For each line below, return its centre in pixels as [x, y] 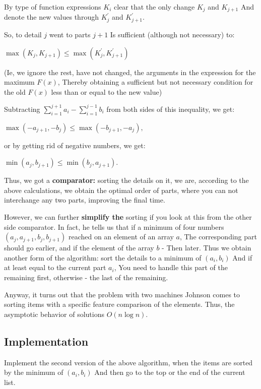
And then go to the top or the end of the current [170, 372]
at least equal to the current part [55, 267]
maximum [19, 82]
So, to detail [23, 34]
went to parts [70, 34]
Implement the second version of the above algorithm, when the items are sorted [128, 362]
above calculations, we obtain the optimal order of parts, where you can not [121, 190]
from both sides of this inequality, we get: [171, 109]
